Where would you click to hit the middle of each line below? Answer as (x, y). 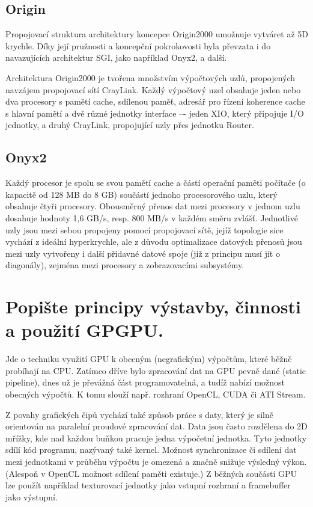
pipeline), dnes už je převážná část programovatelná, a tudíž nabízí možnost (145, 382)
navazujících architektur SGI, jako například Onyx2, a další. (116, 57)
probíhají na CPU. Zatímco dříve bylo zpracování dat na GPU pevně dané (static (156, 370)
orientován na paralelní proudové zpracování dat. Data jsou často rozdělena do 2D (156, 426)
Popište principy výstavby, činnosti (153, 306)
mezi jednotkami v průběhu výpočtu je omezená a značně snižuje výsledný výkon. (156, 461)
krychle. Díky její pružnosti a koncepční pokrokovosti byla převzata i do (138, 45)
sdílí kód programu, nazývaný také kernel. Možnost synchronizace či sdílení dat (151, 450)
